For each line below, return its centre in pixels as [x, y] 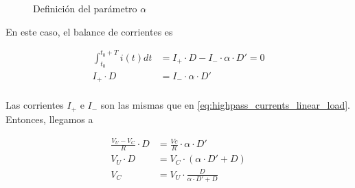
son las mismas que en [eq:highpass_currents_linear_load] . [225, 105]
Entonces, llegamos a [49, 119]
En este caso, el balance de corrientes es [89, 31]
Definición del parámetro [85, 8]
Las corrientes [35, 105]
